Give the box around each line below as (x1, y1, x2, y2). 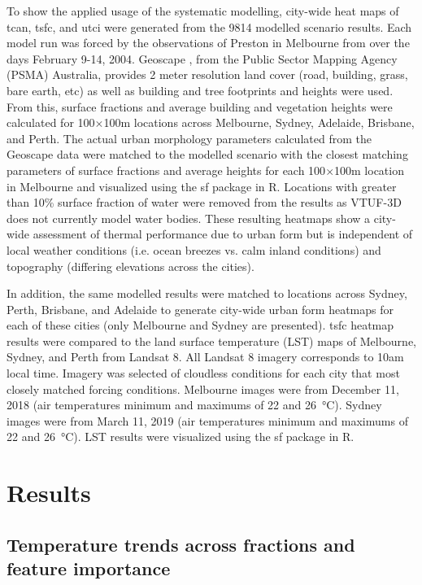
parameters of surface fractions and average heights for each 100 (7, 161, 326, 178)
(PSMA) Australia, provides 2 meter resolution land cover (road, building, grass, (7, 66, 408, 83)
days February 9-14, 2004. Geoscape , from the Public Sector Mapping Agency (7, 50, 398, 67)
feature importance (7, 556, 171, 581)
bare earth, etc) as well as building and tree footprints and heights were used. (7, 81, 394, 98)
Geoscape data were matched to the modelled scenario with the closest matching (7, 146, 408, 163)
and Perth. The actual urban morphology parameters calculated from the (7, 129, 372, 146)
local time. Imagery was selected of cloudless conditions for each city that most (7, 365, 400, 382)
